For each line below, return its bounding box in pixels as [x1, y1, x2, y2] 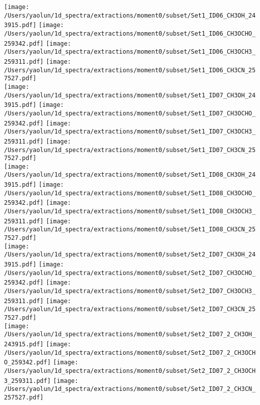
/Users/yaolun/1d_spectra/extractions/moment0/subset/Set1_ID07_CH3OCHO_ [4, 109, 256, 117]
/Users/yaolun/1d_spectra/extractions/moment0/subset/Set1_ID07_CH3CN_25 [4, 146, 256, 154]
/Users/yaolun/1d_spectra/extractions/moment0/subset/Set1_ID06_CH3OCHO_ [4, 30, 256, 37]
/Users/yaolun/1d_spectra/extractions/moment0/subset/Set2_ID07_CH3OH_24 [4, 251, 256, 258]
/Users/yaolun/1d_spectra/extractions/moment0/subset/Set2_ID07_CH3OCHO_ [4, 269, 256, 277]
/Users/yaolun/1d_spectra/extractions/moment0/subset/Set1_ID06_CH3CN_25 [4, 66, 256, 74]
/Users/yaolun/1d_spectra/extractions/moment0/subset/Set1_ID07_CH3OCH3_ [4, 128, 256, 136]
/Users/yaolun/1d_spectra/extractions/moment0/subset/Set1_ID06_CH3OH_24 [4, 12, 256, 19]
